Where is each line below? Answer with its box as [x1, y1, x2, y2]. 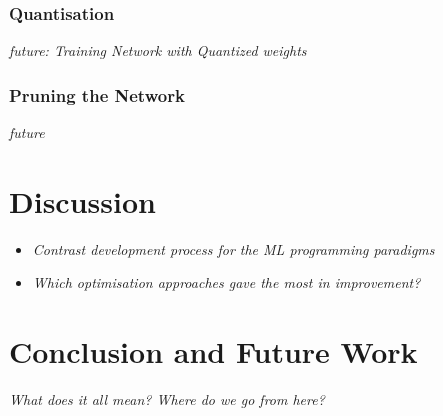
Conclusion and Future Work [9, 331, 418, 372]
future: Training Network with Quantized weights [9, 40, 307, 61]
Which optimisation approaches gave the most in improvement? [32, 272, 421, 293]
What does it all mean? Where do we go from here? [9, 389, 325, 410]
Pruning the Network [9, 82, 185, 107]
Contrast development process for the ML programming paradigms [32, 238, 435, 259]
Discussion [9, 180, 156, 221]
